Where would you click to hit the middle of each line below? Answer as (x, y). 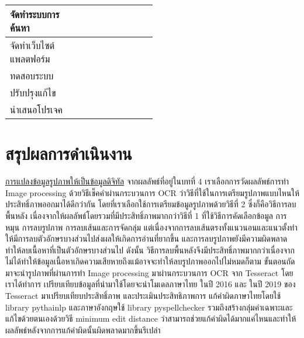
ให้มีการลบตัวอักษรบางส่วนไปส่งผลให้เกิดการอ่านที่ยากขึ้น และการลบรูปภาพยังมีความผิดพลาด (146, 238)
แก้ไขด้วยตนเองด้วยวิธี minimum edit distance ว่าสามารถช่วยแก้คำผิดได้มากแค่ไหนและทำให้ (151, 318)
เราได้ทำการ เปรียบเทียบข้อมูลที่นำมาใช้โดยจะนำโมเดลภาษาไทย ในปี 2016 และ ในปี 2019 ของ (151, 284)
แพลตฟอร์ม (30, 59)
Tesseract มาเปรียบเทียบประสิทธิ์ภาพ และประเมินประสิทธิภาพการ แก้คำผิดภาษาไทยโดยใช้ (143, 296)
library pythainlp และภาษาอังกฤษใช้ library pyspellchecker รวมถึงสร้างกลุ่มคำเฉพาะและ (149, 307)
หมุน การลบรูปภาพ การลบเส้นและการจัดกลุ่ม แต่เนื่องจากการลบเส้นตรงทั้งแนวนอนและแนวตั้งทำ (151, 227)
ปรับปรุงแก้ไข (33, 93)
